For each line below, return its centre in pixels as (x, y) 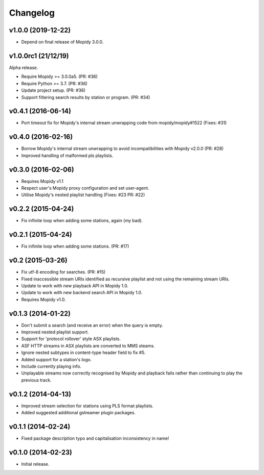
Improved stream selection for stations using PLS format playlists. (87, 406)
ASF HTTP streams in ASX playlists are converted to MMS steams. (88, 346)
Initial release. (35, 464)
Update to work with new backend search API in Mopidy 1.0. (82, 293)
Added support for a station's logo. (56, 359)
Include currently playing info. (51, 366)
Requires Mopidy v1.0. (44, 300)
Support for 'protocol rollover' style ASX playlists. (71, 339)
